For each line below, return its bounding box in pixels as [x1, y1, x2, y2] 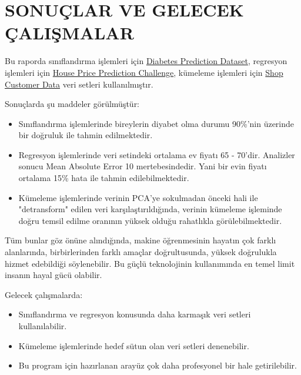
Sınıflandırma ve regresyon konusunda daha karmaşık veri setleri [18, 308, 251, 320]
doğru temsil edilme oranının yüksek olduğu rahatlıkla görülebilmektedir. [18, 214, 282, 226]
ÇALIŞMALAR [5, 21, 134, 45]
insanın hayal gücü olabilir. [5, 269, 102, 281]
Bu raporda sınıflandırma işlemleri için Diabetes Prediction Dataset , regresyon [5, 55, 287, 67]
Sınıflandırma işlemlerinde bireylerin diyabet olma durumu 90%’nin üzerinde [18, 117, 295, 129]
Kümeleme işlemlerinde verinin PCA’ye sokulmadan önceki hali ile [18, 191, 258, 203]
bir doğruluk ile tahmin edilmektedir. [18, 129, 153, 141]
